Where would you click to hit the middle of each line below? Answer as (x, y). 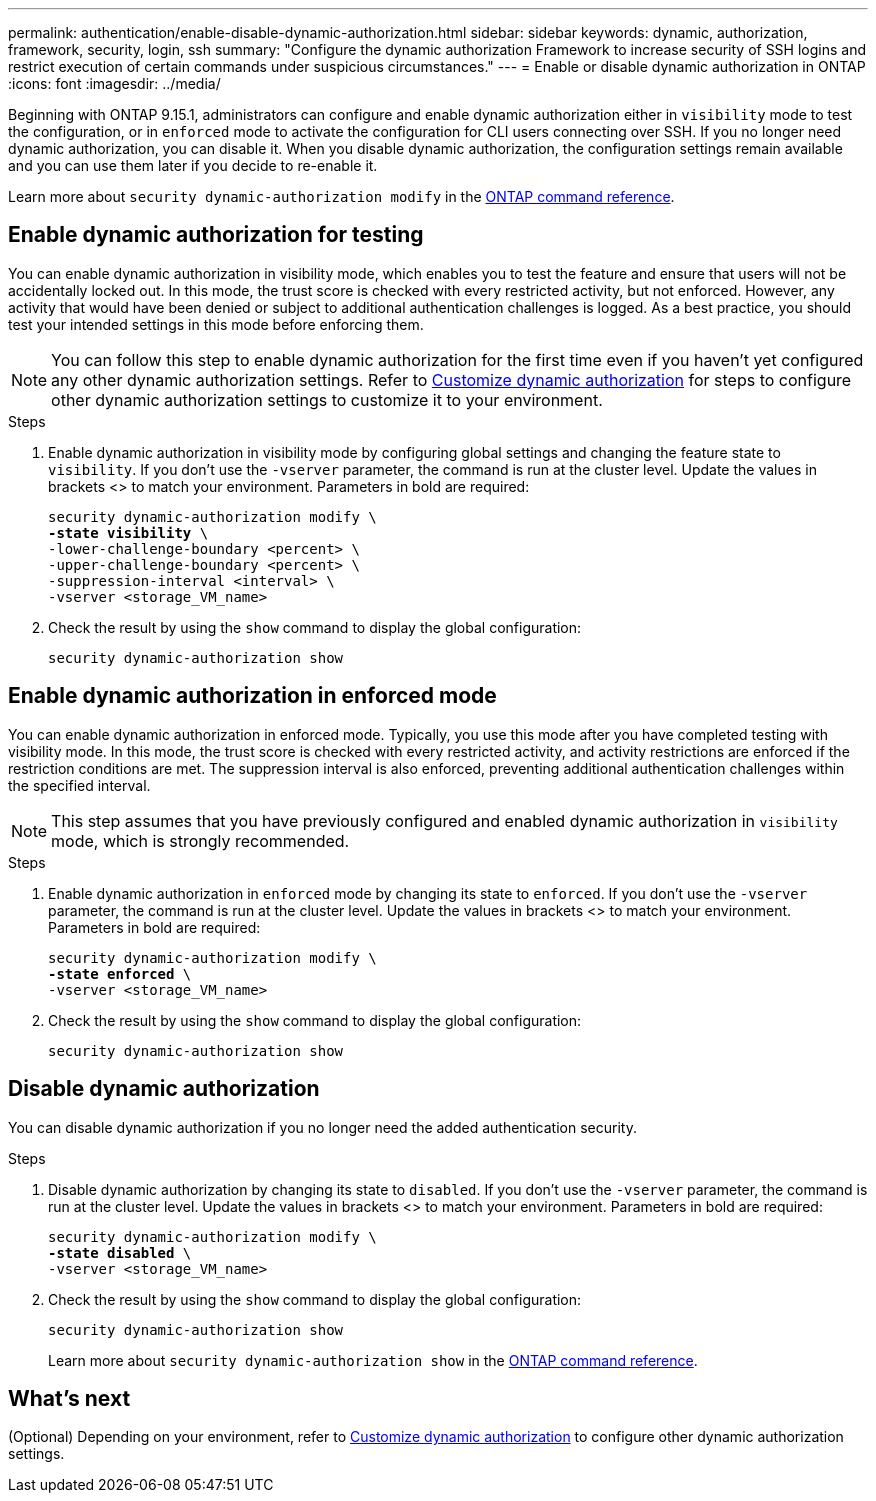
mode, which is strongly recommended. (200, 840)
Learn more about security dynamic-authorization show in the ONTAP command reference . (373, 1360)
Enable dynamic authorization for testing (216, 235)
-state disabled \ (120, 1252)
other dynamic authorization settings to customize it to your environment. (327, 399)
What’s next (69, 1398)
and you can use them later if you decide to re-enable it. (193, 165)
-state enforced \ (120, 973)
